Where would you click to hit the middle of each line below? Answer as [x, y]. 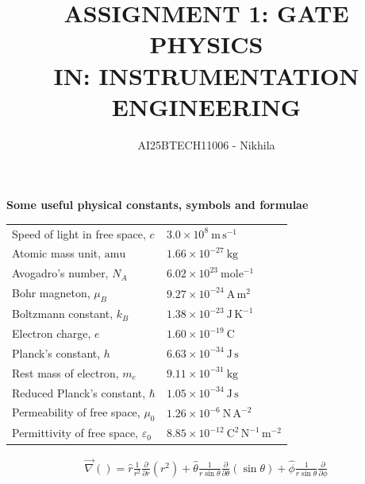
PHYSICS [206, 44]
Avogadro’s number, [60, 273]
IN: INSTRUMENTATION [206, 75]
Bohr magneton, [51, 293]
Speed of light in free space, [79, 233]
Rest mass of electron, [65, 372]
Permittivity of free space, [75, 433]
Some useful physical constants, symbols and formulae [158, 205]
